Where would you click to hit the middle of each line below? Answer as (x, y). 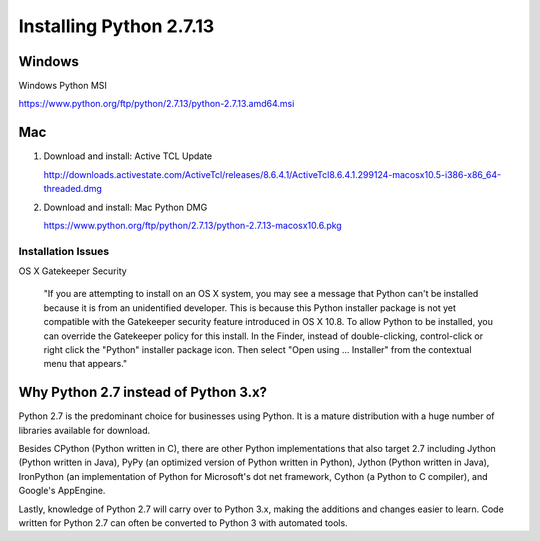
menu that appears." (85, 364)
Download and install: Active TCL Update (128, 156)
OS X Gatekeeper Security (72, 271)
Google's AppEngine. (62, 491)
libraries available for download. (84, 430)
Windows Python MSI (62, 86)
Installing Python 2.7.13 (116, 26)
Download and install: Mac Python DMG (125, 207)
